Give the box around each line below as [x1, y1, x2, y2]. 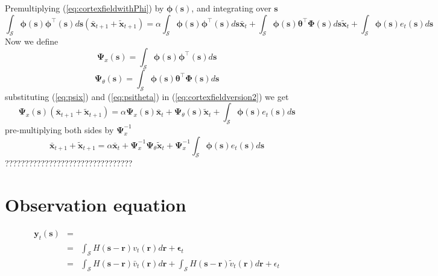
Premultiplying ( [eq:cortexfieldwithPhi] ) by [5, 2, 164, 14]
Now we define [5, 35, 59, 48]
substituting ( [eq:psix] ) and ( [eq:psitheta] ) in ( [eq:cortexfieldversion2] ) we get [5, 90, 289, 102]
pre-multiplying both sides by [5, 123, 114, 136]
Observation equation [5, 192, 186, 217]
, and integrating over [191, 2, 271, 14]
